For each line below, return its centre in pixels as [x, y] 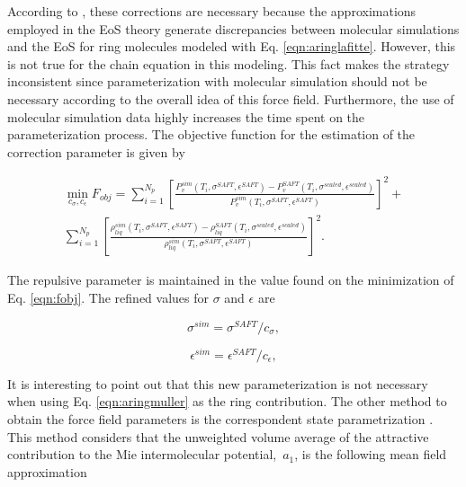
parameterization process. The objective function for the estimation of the [211, 134]
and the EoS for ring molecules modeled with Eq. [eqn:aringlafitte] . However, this [232, 46]
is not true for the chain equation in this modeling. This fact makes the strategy [229, 63]
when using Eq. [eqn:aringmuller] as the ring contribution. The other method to [227, 401]
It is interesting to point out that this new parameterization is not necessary [218, 383]
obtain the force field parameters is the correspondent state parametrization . [220, 418]
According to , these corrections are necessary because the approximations [212, 11]
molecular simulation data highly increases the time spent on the [186, 116]
